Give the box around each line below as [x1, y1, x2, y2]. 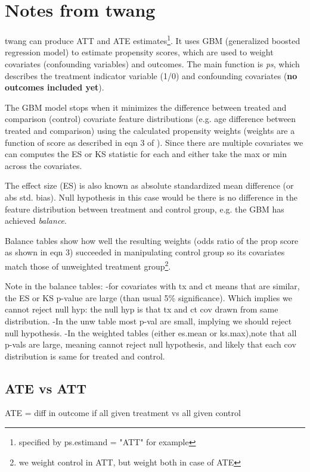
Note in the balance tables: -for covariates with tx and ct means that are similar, [5, 280, 300, 292]
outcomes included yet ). [5, 81, 104, 93]
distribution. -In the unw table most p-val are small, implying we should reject [5, 314, 292, 327]
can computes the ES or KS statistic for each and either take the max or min [5, 148, 287, 160]
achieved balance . [5, 214, 67, 227]
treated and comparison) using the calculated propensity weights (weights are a [5, 124, 295, 136]
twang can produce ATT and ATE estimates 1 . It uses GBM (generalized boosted [5, 33, 300, 46]
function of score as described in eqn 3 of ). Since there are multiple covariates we [5, 136, 303, 148]
